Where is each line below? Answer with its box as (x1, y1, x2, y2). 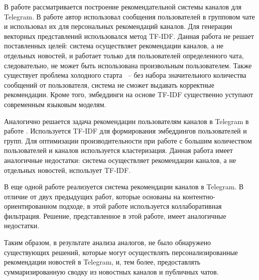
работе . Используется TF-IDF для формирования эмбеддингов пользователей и (4, 126, 247, 136)
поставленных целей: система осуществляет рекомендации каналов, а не (4, 40, 224, 51)
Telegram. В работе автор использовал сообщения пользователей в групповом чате (4, 11, 255, 21)
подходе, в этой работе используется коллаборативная (59, 201, 222, 211)
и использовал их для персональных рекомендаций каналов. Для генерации (4, 21, 233, 31)
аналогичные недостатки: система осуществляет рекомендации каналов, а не (4, 154, 236, 165)
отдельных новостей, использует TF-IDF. (4, 164, 131, 175)
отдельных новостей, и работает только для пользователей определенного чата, (4, 50, 244, 60)
